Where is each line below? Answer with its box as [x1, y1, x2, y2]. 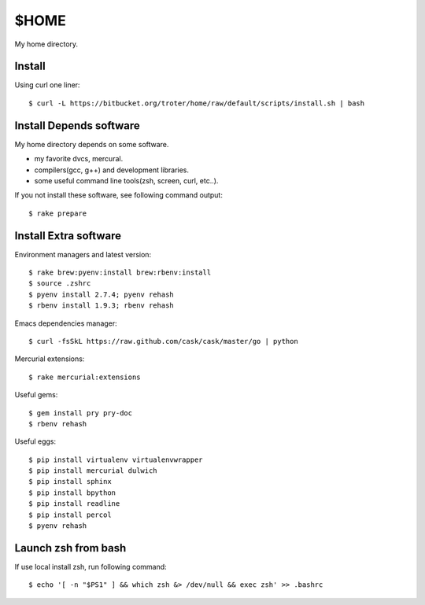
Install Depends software [14, 119, 141, 132]
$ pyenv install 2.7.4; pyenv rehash [28, 290, 175, 299]
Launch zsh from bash [14, 541, 127, 555]
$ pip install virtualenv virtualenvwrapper [28, 455, 204, 464]
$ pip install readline [28, 500, 120, 508]
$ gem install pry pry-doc [28, 408, 133, 417]
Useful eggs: [14, 437, 57, 446]
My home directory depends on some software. [14, 139, 169, 149]
